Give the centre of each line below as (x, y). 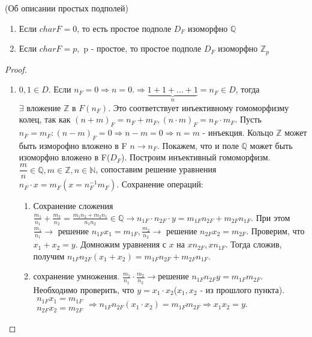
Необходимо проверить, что (84, 289)
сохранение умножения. (76, 276)
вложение (44, 108)
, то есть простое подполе (124, 28)
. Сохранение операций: (160, 184)
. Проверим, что (275, 230)
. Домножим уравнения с (121, 244)
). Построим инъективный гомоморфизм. (196, 157)
